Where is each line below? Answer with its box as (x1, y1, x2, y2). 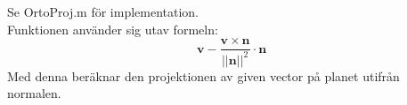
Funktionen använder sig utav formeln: (7, 19, 218, 38)
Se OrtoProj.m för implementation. (7, 3, 199, 20)
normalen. (7, 84, 61, 102)
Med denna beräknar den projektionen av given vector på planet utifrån (7, 66, 400, 85)
